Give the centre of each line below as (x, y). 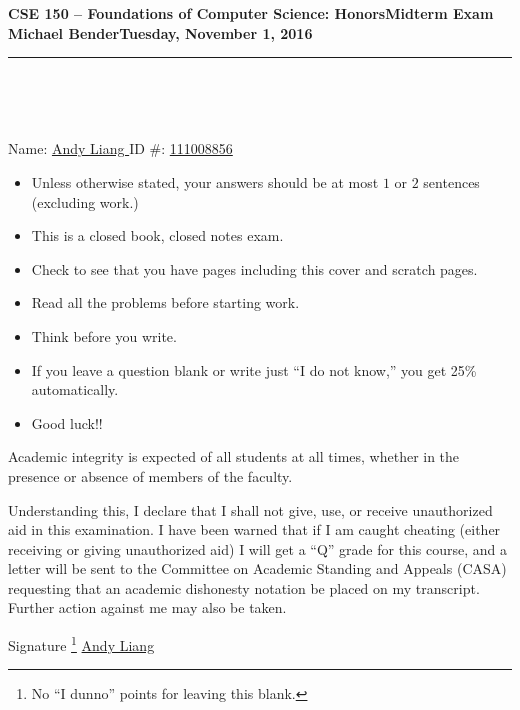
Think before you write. (104, 335)
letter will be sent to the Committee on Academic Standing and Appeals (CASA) (257, 568)
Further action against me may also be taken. (147, 607)
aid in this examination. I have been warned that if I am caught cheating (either (254, 529)
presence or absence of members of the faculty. (150, 475)
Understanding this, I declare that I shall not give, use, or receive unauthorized (250, 509)
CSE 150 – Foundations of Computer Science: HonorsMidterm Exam (251, 13)
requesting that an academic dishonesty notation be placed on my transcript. (244, 587)
